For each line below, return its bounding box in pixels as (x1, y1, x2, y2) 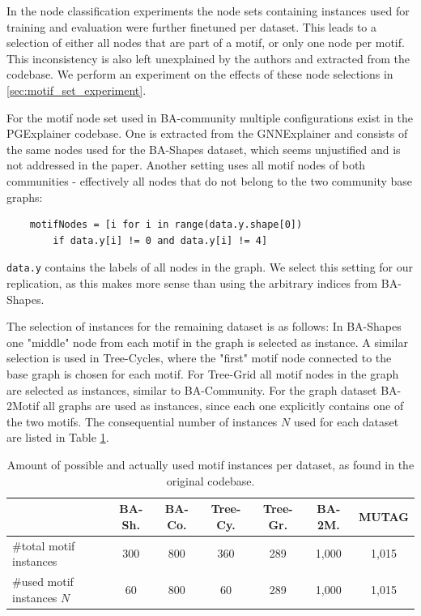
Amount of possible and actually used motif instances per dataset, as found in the (6, 456, 415, 473)
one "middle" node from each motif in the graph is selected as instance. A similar (6, 333, 408, 350)
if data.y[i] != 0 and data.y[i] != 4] (53, 234, 268, 246)
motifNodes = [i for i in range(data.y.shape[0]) (29, 219, 303, 231)
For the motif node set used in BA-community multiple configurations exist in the (6, 109, 414, 126)
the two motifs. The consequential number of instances (6, 413, 278, 430)
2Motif (6, 397, 40, 414)
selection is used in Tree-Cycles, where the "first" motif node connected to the (6, 349, 392, 366)
